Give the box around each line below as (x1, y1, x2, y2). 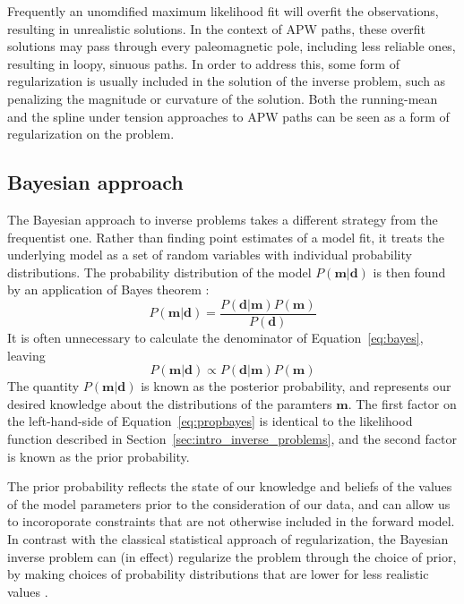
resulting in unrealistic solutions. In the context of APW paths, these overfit (7, 19, 426, 38)
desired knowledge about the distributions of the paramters (7, 394, 332, 413)
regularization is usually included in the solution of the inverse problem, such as (7, 72, 446, 90)
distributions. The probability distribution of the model (7, 262, 312, 281)
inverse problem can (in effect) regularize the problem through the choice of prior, (7, 547, 457, 566)
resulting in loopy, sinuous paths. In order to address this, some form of (7, 54, 400, 72)
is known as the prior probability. (7, 447, 190, 465)
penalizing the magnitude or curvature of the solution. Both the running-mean (7, 89, 438, 107)
